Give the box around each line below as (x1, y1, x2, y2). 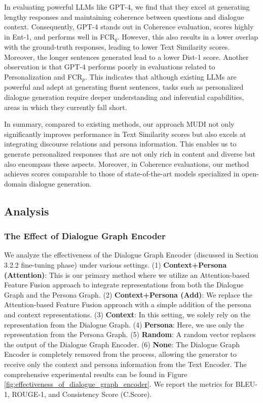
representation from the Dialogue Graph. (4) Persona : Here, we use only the (4, 319, 244, 329)
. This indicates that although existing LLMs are (85, 71, 237, 82)
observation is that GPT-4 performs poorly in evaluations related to (4, 61, 215, 72)
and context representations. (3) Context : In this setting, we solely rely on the (4, 309, 251, 319)
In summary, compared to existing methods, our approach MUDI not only (4, 119, 235, 129)
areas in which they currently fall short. (4, 101, 127, 112)
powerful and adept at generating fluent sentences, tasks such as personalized (4, 82, 244, 92)
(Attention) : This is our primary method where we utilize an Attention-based (4, 269, 250, 280)
